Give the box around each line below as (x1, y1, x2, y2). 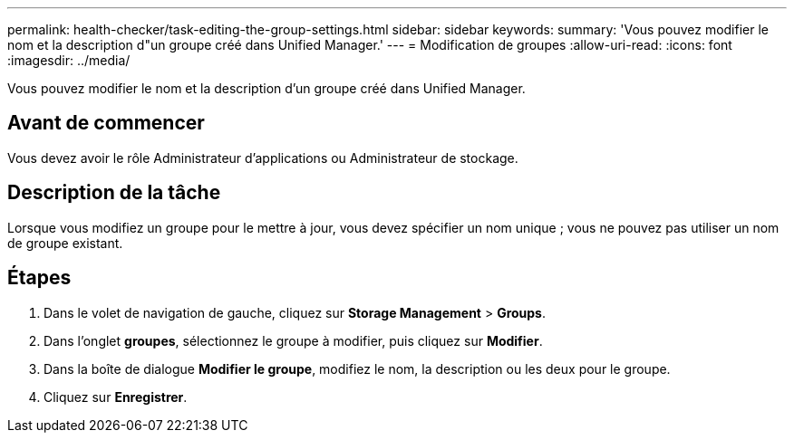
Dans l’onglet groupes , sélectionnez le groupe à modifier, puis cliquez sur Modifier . (44, 332, 543, 349)
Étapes (7, 266, 72, 290)
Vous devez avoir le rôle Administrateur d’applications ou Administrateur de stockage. (7, 149, 518, 166)
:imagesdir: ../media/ (7, 53, 131, 68)
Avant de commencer (7, 111, 205, 135)
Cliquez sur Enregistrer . (44, 388, 188, 405)
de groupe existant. (7, 234, 123, 251)
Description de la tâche (7, 181, 221, 205)
